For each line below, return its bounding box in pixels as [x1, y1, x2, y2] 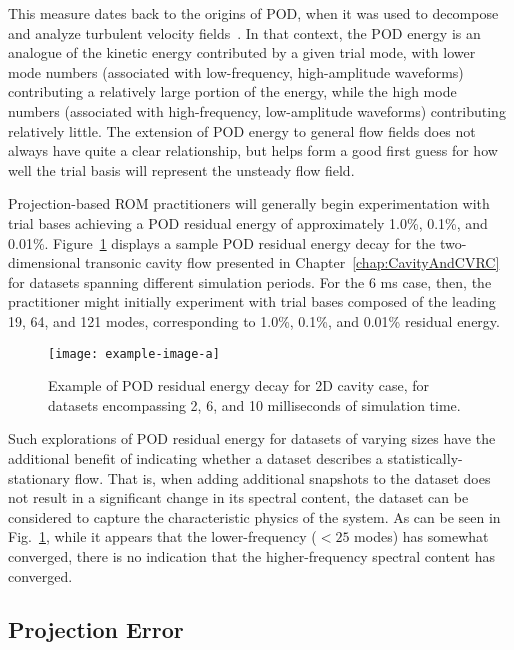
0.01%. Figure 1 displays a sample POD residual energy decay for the [8, 232, 436, 253]
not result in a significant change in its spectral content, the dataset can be [8, 487, 469, 508]
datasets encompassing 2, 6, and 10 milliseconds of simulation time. [48, 394, 461, 415]
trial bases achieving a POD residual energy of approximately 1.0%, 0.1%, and [8, 212, 488, 233]
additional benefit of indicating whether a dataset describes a [8, 447, 383, 468]
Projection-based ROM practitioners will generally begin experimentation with [8, 193, 490, 214]
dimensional [8, 252, 81, 273]
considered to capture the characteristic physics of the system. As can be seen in [8, 506, 501, 527]
